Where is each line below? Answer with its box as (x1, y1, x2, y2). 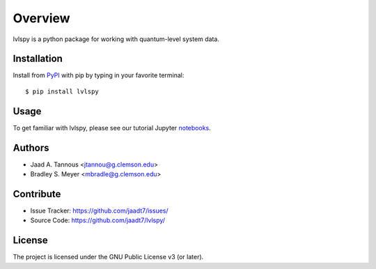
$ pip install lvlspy (25, 87, 99, 95)
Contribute (13, 188, 61, 200)
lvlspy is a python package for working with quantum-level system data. (13, 35, 219, 43)
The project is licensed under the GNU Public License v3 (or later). (13, 253, 204, 261)
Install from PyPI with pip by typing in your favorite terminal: (13, 71, 185, 79)
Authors (13, 141, 49, 153)
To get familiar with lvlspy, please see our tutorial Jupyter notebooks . (13, 123, 212, 132)
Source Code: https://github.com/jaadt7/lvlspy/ (30, 216, 166, 224)
